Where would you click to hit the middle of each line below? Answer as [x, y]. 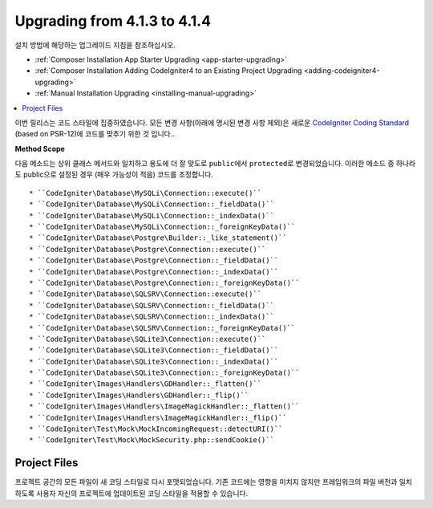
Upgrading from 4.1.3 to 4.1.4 [113, 21]
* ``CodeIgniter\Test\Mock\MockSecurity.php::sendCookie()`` [152, 440]
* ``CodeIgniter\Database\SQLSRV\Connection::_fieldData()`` [152, 305]
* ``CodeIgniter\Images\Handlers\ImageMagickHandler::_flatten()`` [164, 406]
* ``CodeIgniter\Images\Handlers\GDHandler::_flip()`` [139, 395]
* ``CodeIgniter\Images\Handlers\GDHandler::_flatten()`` [146, 384]
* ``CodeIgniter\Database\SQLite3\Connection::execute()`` [148, 339]
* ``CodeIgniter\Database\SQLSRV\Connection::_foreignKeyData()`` [162, 328]
